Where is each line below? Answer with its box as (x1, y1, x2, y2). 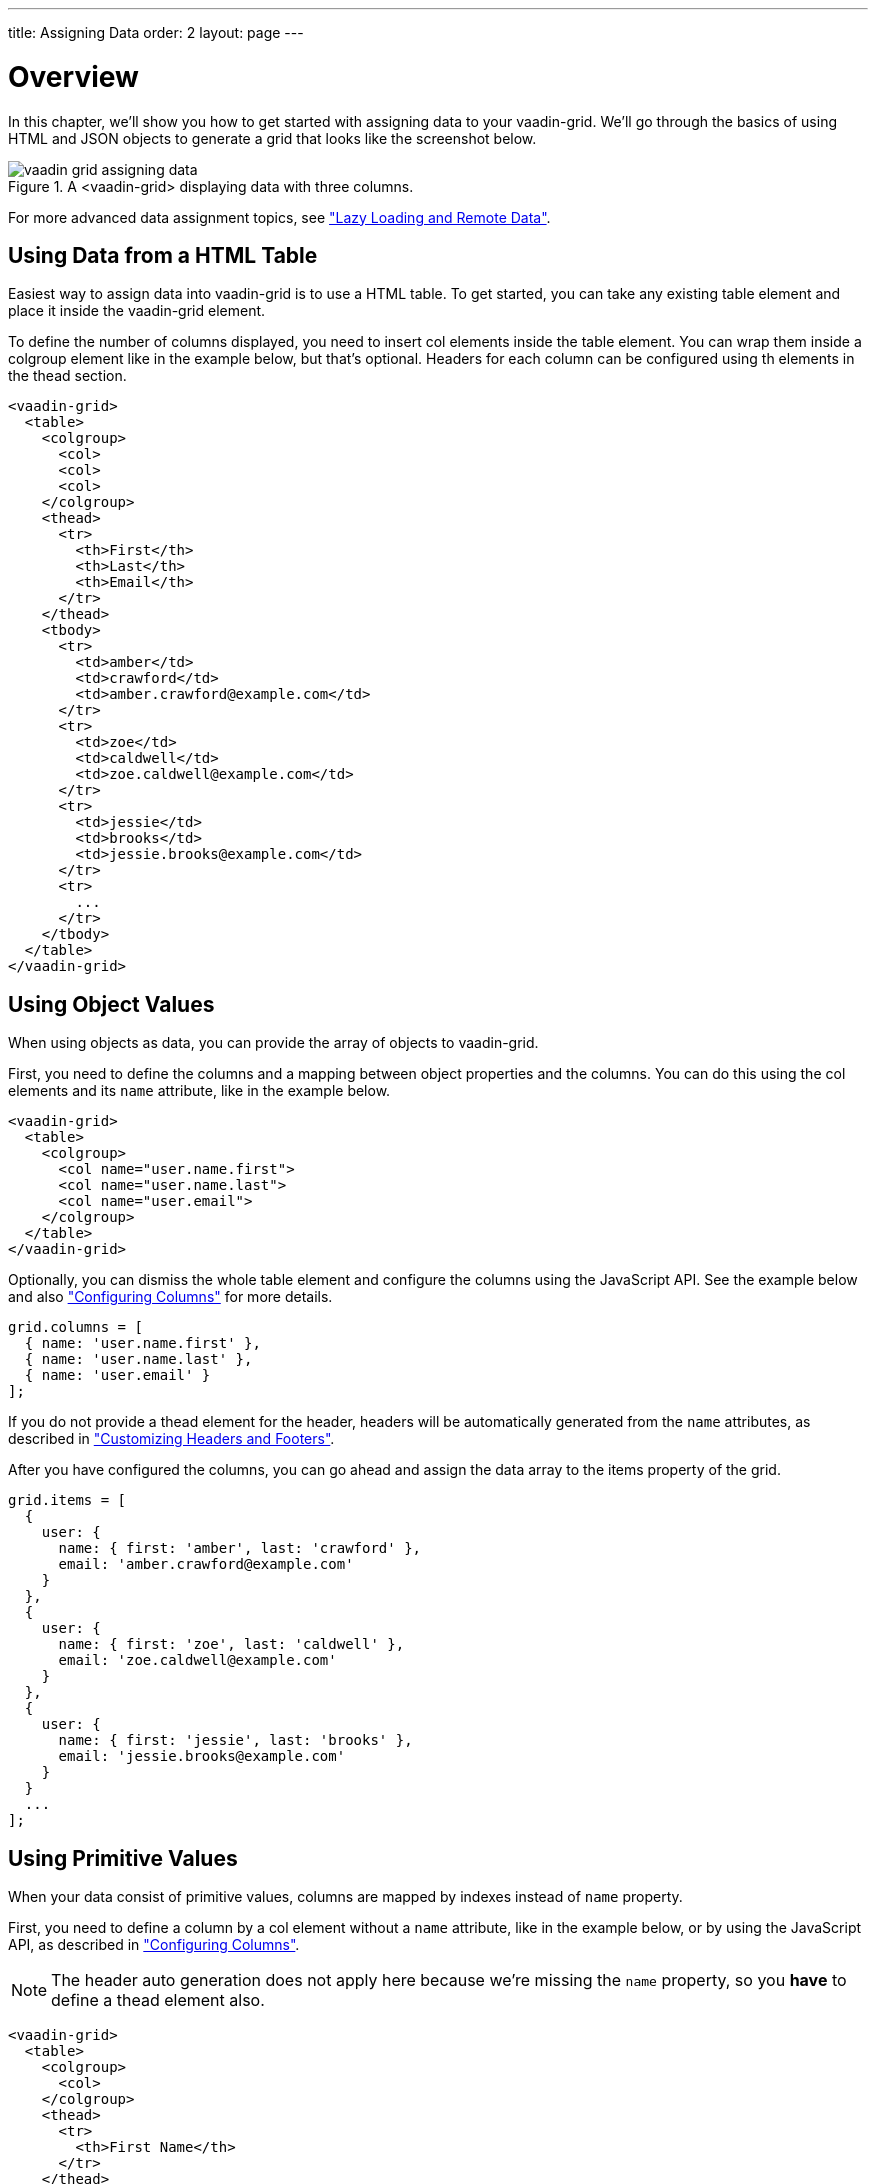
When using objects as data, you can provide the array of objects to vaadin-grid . (8, 1034, 539, 1052)
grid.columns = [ (8, 1319, 143, 1336)
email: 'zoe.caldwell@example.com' (58, 1652, 337, 1669)
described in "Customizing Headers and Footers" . (8, 1430, 335, 1448)
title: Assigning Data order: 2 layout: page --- (8, 24, 304, 41)
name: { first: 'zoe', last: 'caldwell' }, (58, 1636, 405, 1653)
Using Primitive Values (8, 1845, 238, 1871)
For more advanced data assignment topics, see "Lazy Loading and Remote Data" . (8, 208, 551, 226)
